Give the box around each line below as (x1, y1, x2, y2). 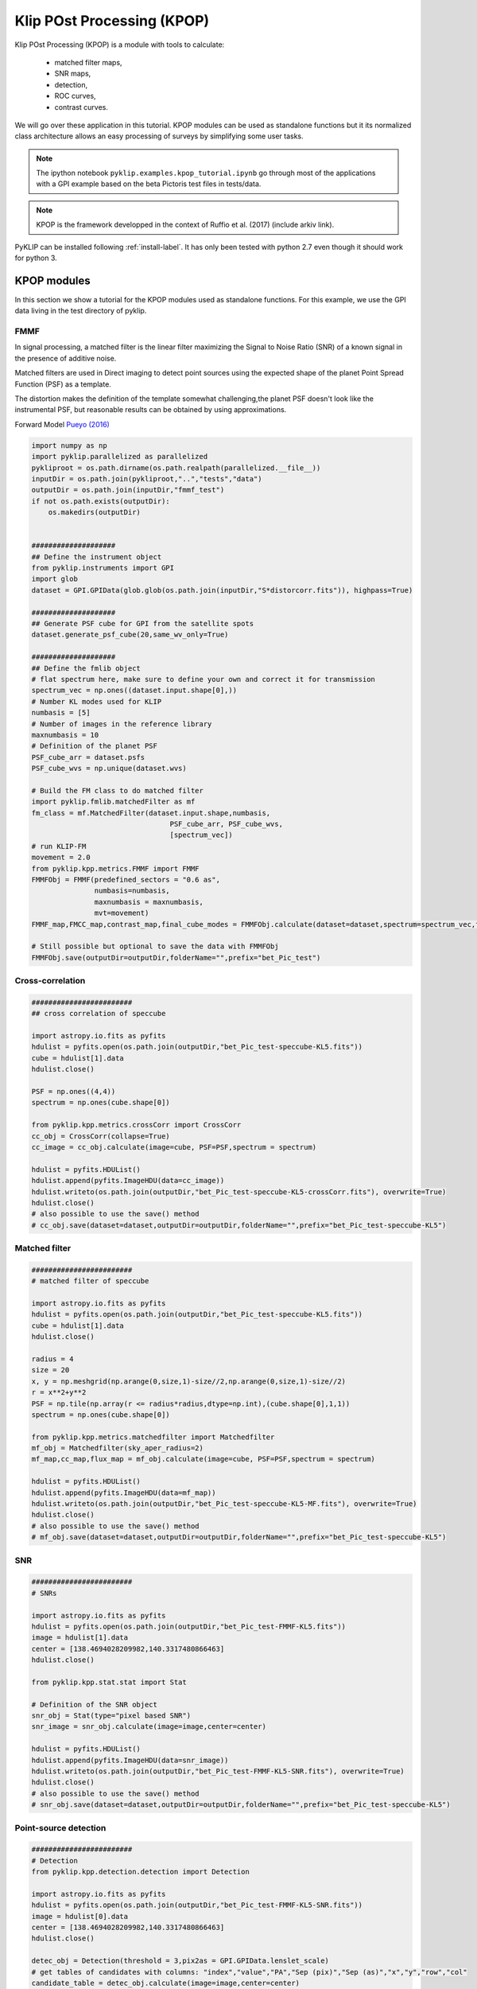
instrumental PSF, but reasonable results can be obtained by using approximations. (14, 405, 287, 415)
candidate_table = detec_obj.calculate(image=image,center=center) (31, 1979, 301, 1987)
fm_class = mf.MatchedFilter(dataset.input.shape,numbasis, (31, 808, 271, 817)
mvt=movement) (94, 909, 149, 918)
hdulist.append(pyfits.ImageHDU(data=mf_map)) (31, 1488, 216, 1497)
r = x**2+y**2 (31, 1388, 87, 1397)
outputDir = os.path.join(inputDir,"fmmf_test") (31, 485, 225, 495)
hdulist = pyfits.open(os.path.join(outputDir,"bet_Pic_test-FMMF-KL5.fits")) (31, 1621, 346, 1631)
